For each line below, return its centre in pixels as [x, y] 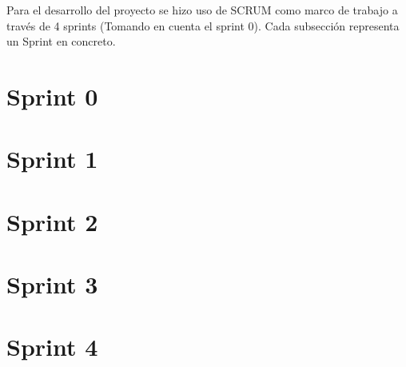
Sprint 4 [52, 347]
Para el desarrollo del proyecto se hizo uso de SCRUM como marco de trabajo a [202, 10]
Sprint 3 [52, 284]
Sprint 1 [52, 159]
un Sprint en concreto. [61, 41]
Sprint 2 [52, 221]
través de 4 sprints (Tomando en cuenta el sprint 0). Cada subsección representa [203, 25]
